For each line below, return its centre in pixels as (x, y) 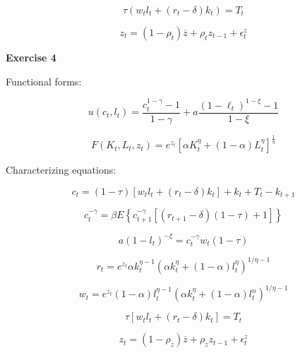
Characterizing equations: (61, 170)
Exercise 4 (31, 57)
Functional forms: (44, 81)
